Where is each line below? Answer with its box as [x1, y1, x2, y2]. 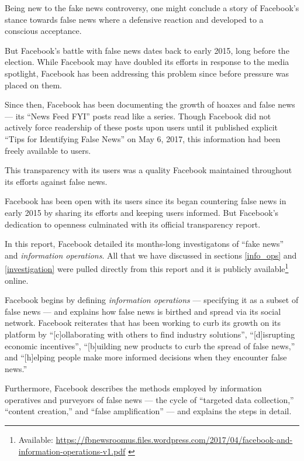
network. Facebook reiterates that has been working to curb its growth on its [5, 316, 281, 329]
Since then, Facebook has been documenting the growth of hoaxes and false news [5, 98, 295, 111]
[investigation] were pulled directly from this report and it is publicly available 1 [5, 261, 289, 274]
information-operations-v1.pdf [18, 445, 126, 457]
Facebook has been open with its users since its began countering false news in [5, 195, 286, 207]
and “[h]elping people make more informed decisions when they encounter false [5, 351, 287, 363]
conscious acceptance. [5, 25, 82, 37]
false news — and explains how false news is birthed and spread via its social [5, 305, 281, 317]
